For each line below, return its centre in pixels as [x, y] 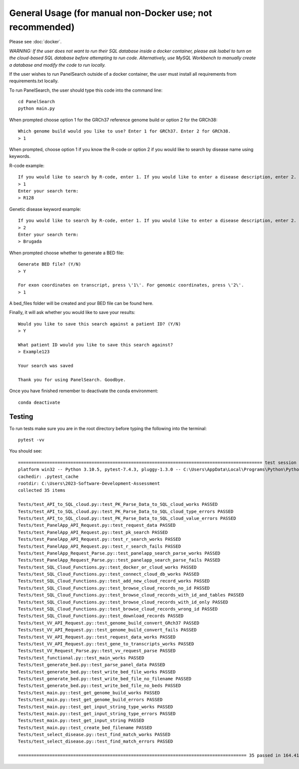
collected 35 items [42, 490]
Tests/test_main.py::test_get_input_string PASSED [81, 721]
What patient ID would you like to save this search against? [96, 345]
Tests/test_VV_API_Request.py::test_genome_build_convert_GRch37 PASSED [109, 623]
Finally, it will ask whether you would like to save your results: [72, 312]
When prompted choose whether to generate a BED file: [67, 253]
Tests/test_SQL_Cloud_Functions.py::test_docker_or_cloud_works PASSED [107, 567]
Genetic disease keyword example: [45, 209]
